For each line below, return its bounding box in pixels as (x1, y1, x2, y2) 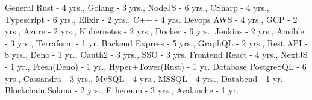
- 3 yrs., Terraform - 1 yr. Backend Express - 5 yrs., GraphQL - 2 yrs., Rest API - (5, 36, 308, 49)
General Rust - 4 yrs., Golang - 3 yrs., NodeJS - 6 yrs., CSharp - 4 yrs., (5, 1, 269, 13)
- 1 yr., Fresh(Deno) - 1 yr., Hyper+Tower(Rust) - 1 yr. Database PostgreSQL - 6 (5, 60, 307, 72)
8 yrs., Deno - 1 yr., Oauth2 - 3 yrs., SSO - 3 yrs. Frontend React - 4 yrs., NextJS (5, 48, 308, 61)
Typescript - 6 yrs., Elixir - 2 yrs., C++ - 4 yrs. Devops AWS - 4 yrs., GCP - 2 (5, 13, 298, 25)
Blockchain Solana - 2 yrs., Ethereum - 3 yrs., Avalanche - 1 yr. (5, 84, 239, 96)
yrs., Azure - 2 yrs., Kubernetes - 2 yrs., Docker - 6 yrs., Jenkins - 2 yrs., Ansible (5, 25, 304, 37)
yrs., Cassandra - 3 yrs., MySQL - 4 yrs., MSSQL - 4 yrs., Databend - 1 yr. (5, 72, 283, 84)
